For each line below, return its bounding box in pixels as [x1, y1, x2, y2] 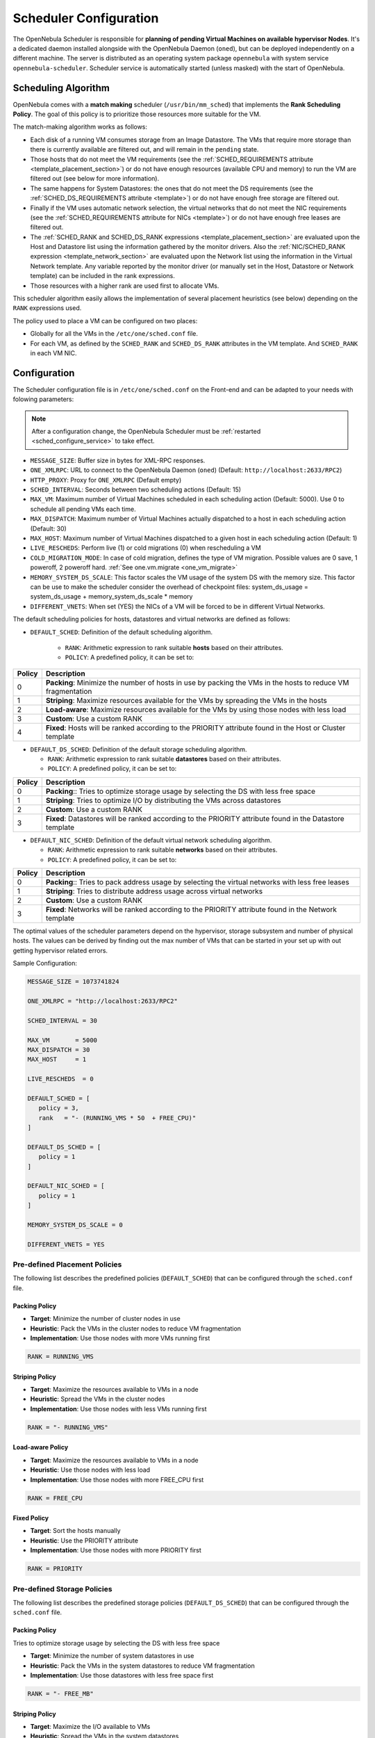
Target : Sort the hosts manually [30, 1527, 121, 1535]
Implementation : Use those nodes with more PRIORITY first [30, 1546, 201, 1554]
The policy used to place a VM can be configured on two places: [12, 316, 198, 325]
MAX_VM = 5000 [27, 1036, 97, 1044]
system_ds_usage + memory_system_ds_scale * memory [30, 592, 193, 601]
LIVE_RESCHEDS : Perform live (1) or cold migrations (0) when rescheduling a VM [30, 544, 262, 552]
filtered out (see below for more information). [30, 174, 160, 183]
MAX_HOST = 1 [27, 1055, 87, 1064]
